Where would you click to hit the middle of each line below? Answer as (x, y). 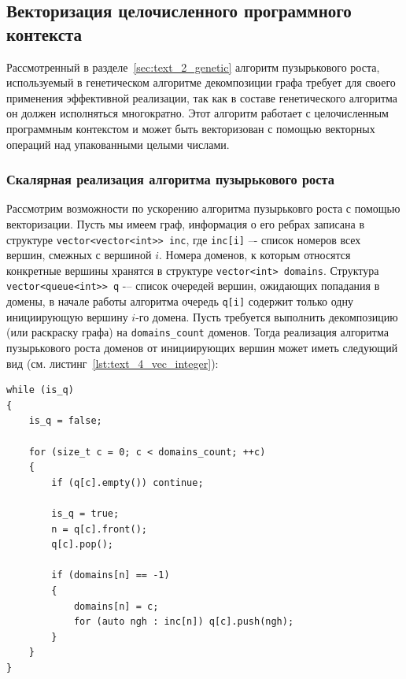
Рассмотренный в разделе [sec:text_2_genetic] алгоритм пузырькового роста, (193, 67)
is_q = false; (65, 421)
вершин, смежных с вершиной (79, 255)
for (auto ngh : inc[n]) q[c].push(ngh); (184, 622)
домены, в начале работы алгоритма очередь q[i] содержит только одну (180, 301)
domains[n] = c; (116, 606)
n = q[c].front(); (99, 529)
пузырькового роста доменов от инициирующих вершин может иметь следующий (202, 348)
